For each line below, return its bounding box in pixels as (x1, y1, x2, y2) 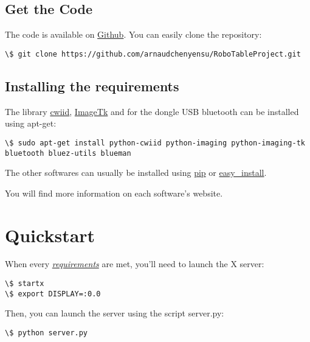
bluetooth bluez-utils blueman (5, 148, 131, 158)
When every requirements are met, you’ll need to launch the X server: (5, 257, 264, 270)
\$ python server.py (5, 328, 88, 337)
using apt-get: (5, 117, 57, 130)
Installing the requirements (5, 76, 179, 95)
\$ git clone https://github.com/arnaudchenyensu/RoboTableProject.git (5, 49, 301, 58)
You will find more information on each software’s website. (5, 186, 223, 199)
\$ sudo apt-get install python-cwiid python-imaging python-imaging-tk (5, 138, 305, 147)
